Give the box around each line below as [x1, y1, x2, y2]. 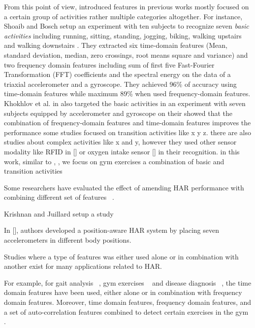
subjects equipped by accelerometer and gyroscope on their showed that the [4, 108, 233, 118]
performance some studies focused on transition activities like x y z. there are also [4, 127, 251, 137]
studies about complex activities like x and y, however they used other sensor [4, 137, 237, 147]
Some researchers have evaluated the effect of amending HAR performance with [4, 182, 244, 192]
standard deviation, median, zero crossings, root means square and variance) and [4, 49, 248, 60]
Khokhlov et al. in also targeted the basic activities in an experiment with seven [4, 98, 246, 108]
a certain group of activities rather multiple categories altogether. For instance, [4, 11, 243, 21]
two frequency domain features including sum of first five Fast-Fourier [4, 59, 215, 70]
